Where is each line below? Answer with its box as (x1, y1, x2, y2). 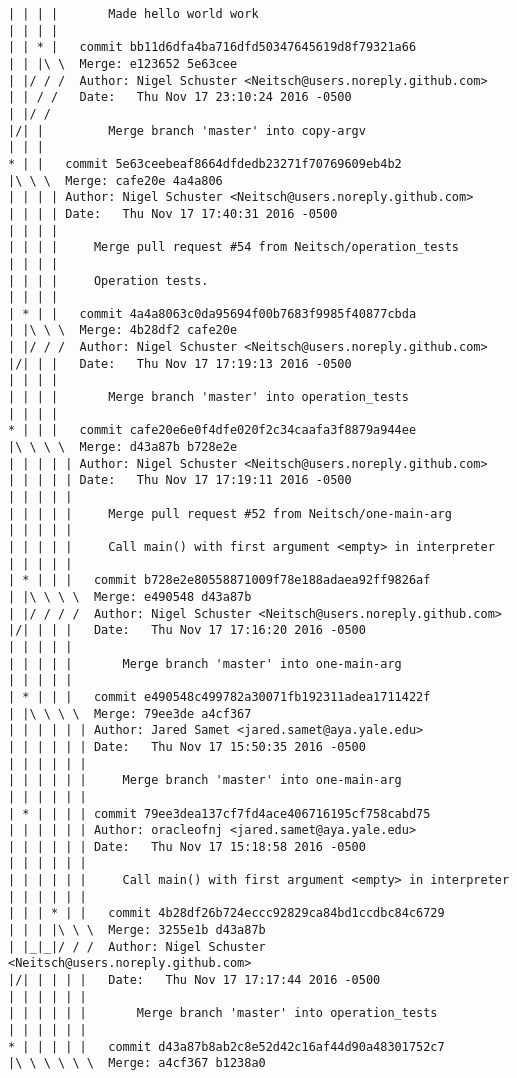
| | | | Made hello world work (8, 7, 259, 21)
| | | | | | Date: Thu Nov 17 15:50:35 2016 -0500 (8, 739, 366, 754)
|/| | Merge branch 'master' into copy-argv (8, 123, 366, 138)
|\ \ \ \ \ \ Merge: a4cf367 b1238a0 (8, 1056, 266, 1071)
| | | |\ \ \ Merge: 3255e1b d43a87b (8, 923, 266, 938)
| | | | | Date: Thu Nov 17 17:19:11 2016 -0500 (8, 473, 352, 488)
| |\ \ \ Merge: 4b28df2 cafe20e (8, 323, 238, 338)
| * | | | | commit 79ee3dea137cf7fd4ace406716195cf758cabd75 (8, 806, 431, 821)
